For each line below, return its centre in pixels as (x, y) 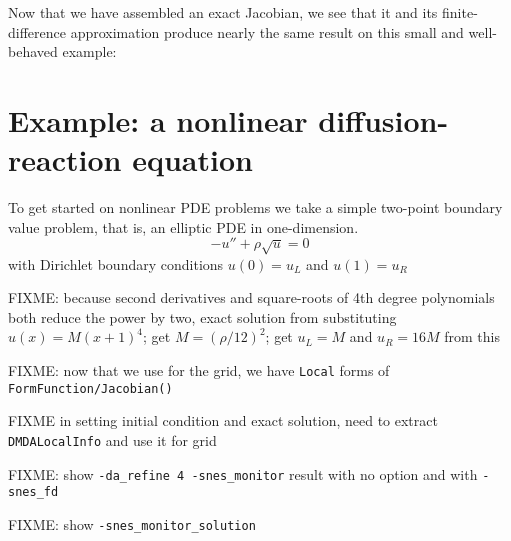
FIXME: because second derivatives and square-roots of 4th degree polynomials (251, 297)
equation (192, 159)
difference (37, 31)
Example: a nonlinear (158, 119)
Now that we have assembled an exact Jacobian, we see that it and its (223, 12)
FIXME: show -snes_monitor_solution (132, 523)
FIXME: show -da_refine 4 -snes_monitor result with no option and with (243, 473)
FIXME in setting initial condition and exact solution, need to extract (223, 420)
